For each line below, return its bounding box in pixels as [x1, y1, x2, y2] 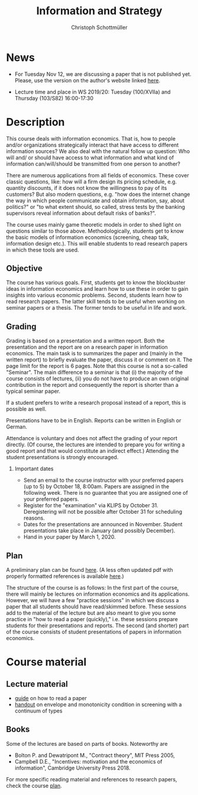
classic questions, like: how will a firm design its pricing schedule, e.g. [6, 178, 177, 185]
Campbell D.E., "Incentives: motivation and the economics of [14, 758, 163, 765]
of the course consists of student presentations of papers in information [6, 628, 181, 635]
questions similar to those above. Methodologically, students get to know [6, 227, 184, 234]
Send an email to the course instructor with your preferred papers [23, 476, 184, 484]
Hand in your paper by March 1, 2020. [23, 533, 116, 540]
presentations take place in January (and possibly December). [23, 527, 176, 535]
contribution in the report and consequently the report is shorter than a [6, 381, 179, 389]
